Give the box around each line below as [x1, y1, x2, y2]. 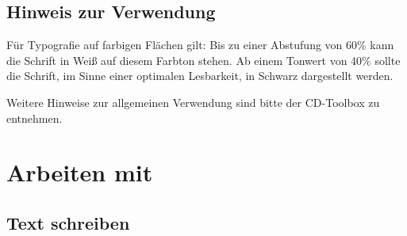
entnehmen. [6, 109, 63, 126]
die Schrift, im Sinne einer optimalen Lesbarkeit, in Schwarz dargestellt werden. [6, 67, 394, 84]
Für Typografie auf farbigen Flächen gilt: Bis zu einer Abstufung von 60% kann [6, 36, 394, 53]
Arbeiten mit [6, 156, 153, 188]
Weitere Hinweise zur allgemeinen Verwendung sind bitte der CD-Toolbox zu [6, 93, 380, 110]
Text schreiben [6, 210, 130, 234]
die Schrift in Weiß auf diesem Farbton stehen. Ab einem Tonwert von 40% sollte [6, 51, 401, 68]
